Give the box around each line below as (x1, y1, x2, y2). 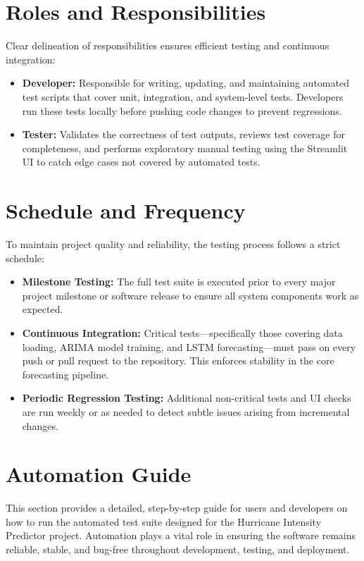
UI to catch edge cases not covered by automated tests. (22, 154, 261, 169)
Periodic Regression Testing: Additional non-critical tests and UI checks (22, 390, 351, 405)
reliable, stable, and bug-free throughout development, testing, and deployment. (6, 542, 350, 557)
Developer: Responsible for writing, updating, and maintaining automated (22, 75, 349, 90)
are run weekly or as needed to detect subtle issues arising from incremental (22, 404, 350, 419)
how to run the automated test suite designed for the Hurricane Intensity (6, 514, 322, 529)
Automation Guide (6, 460, 192, 488)
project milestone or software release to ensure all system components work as (22, 288, 359, 302)
